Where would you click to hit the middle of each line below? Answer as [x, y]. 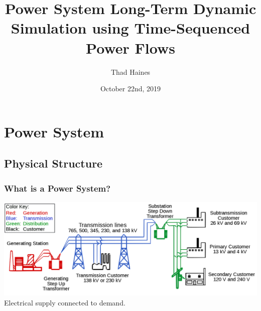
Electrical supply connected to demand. [65, 302]
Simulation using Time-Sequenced [130, 28]
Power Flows [130, 47]
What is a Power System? [57, 188]
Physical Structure [53, 163]
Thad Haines [130, 71]
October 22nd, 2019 [130, 89]
